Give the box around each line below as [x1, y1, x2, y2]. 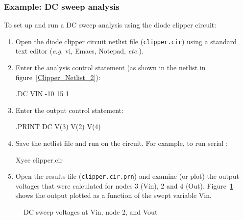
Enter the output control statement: [15, 105, 123, 115]
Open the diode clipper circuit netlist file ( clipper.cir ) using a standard [15, 36, 237, 46]
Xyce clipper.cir [15, 154, 63, 165]
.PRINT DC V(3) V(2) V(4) [15, 121, 101, 132]
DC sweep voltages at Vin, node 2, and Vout [24, 207, 158, 217]
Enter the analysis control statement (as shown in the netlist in [15, 62, 206, 73]
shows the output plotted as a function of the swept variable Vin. [15, 190, 212, 200]
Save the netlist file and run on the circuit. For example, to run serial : [15, 138, 228, 148]
